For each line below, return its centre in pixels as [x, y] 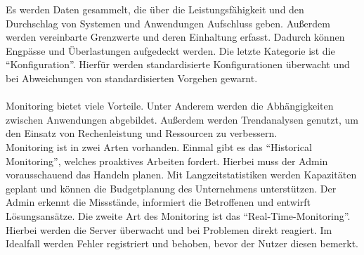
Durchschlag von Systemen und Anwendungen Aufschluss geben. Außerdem [168, 23]
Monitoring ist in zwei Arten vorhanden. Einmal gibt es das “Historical [159, 146]
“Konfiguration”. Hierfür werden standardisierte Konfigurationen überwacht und [178, 64]
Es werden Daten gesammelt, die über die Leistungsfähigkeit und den [155, 9]
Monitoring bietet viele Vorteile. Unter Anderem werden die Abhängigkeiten [170, 106]
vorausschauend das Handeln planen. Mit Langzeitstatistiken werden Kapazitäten [181, 175]
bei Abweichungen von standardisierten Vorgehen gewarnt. [132, 78]
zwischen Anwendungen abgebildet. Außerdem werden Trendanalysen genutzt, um [182, 119]
